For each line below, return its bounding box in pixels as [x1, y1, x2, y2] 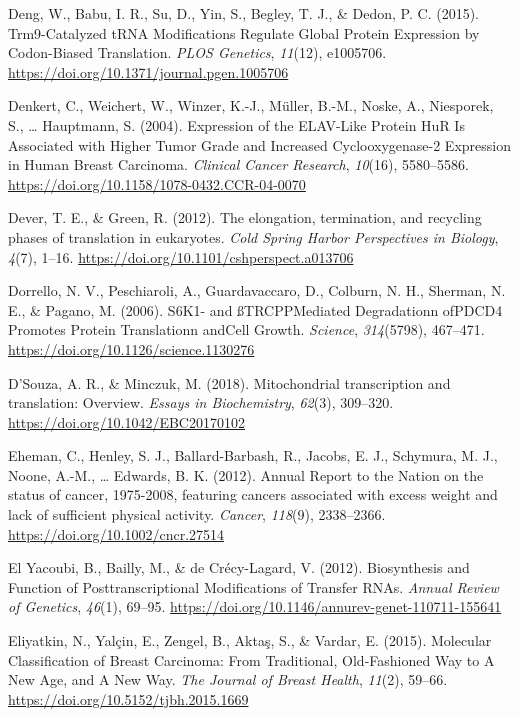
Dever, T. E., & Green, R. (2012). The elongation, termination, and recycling [8, 207, 482, 228]
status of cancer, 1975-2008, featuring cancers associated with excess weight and [8, 484, 498, 505]
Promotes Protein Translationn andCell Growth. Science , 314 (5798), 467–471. [8, 319, 485, 340]
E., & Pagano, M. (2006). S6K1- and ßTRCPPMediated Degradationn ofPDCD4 [8, 299, 503, 320]
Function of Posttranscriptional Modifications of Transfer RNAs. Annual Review [8, 576, 499, 597]
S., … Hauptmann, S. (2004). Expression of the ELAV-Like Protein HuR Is [8, 114, 465, 135]
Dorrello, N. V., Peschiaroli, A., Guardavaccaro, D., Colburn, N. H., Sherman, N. [8, 280, 506, 301]
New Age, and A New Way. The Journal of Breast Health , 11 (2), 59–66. [8, 669, 448, 690]
